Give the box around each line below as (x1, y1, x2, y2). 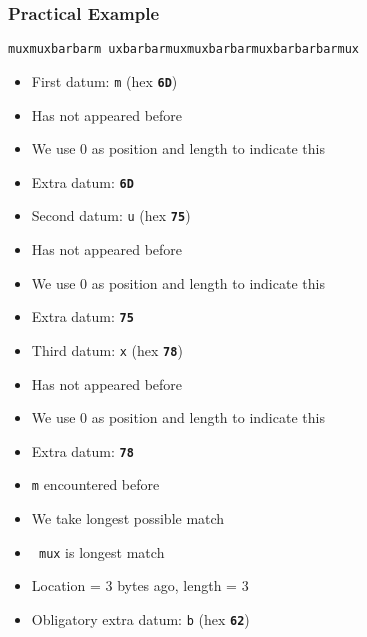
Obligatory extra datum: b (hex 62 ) (31, 608, 250, 629)
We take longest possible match (31, 508, 225, 529)
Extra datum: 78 (31, 440, 134, 461)
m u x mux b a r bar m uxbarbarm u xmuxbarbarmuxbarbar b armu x (8, 42, 359, 57)
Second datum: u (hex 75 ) (31, 205, 191, 226)
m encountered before (31, 474, 160, 495)
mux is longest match (38, 541, 165, 562)
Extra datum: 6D (31, 171, 134, 192)
